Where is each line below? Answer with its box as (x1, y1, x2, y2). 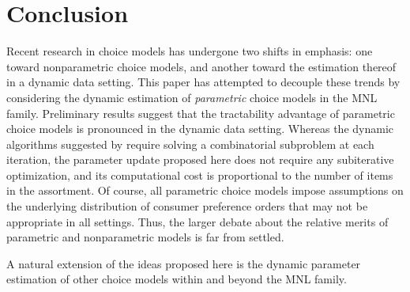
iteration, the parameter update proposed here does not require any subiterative (6, 151, 394, 168)
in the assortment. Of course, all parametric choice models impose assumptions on (6, 182, 404, 199)
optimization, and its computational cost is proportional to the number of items (6, 166, 393, 183)
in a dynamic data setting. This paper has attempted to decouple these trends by (6, 74, 401, 90)
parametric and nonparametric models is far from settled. (6, 229, 284, 245)
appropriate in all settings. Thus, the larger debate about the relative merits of (6, 213, 389, 229)
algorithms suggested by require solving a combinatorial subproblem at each (6, 135, 374, 152)
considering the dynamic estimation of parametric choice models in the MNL (6, 89, 378, 105)
